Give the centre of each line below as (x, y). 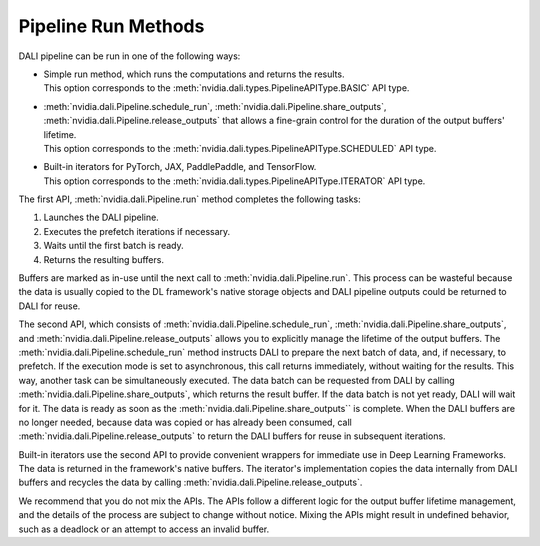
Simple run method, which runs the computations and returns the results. (194, 74)
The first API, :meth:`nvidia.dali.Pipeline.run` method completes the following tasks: (189, 199)
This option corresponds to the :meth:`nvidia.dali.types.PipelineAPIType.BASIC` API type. (226, 88)
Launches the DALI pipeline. (101, 217)
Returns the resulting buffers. (104, 259)
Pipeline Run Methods (111, 26)
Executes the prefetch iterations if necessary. (137, 231)
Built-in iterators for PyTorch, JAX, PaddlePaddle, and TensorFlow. (180, 167)
